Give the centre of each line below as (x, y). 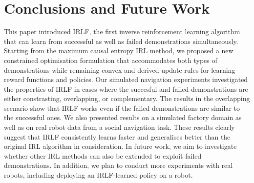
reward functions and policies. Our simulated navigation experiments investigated (126, 79)
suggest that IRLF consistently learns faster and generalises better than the (117, 136)
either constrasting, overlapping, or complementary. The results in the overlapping (127, 98)
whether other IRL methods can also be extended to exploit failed (103, 155)
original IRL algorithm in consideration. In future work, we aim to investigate (120, 146)
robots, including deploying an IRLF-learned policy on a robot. (98, 175)
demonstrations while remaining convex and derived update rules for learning (120, 70)
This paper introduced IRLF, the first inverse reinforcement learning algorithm (122, 31)
